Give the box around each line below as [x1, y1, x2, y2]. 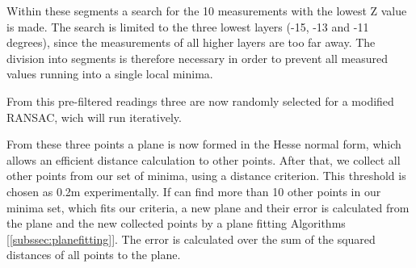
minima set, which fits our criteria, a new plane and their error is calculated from [6, 199, 410, 216]
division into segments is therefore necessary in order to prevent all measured [6, 49, 389, 66]
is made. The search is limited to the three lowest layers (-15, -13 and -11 [6, 18, 369, 35]
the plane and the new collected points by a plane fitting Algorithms [6, 215, 346, 232]
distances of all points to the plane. [6, 246, 181, 263]
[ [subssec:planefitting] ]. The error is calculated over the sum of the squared [6, 230, 376, 247]
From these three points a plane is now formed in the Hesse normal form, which [6, 136, 401, 153]
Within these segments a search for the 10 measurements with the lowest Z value [6, 2, 407, 19]
